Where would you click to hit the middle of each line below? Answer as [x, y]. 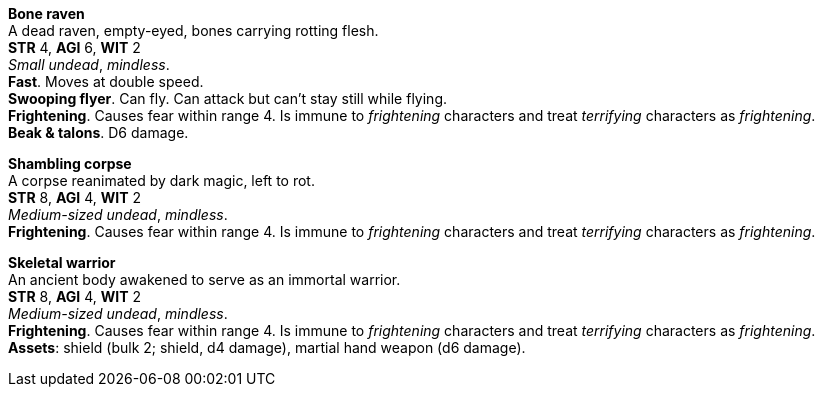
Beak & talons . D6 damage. [98, 132]
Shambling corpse [70, 163]
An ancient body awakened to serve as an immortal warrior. [204, 279]
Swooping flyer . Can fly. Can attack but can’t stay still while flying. [227, 98]
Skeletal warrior [62, 262]
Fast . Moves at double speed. [106, 81]
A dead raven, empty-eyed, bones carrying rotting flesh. [193, 30]
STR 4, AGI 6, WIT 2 [74, 47]
